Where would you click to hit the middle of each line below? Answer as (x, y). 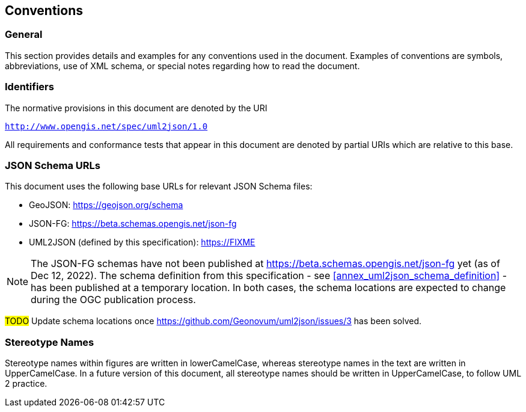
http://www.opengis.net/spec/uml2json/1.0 (106, 126)
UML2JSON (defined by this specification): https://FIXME (142, 242)
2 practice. (26, 384)
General (24, 35)
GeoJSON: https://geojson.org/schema (106, 205)
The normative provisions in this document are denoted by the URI (136, 108)
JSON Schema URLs (53, 165)
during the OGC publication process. (113, 300)
